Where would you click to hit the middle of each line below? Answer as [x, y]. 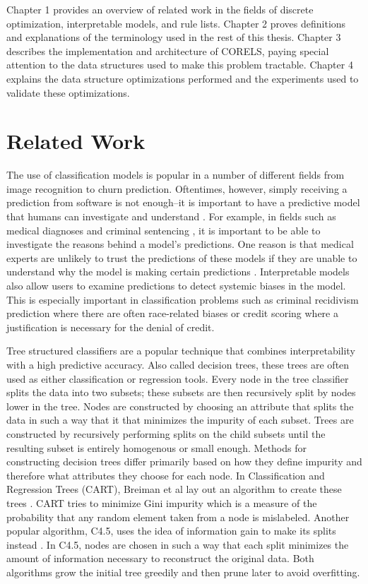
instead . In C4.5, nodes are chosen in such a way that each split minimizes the [178, 544]
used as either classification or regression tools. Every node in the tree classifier [178, 378]
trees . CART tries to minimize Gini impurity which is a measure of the [162, 502]
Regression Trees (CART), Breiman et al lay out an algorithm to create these [174, 489]
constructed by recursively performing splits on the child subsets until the [166, 433]
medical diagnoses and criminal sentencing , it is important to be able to [164, 230]
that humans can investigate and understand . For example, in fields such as [171, 216]
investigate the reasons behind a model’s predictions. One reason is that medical [180, 244]
